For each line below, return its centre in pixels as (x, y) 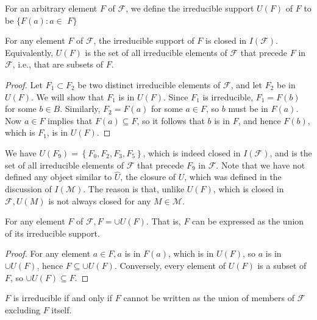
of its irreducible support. (52, 233)
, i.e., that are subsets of (58, 64)
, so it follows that (171, 120)
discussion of (28, 188)
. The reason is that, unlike (134, 188)
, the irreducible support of (144, 40)
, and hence (259, 120)
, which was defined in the (233, 177)
